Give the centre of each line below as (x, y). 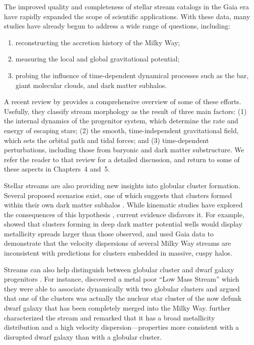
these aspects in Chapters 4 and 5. (57, 169)
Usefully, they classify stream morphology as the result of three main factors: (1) (125, 111)
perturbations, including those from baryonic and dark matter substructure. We (124, 150)
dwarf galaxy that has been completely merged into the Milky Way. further (117, 308)
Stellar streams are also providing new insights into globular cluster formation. (122, 185)
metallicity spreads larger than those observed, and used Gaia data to (109, 233)
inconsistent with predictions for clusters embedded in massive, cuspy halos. (118, 253)
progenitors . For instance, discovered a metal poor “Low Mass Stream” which (122, 279)
